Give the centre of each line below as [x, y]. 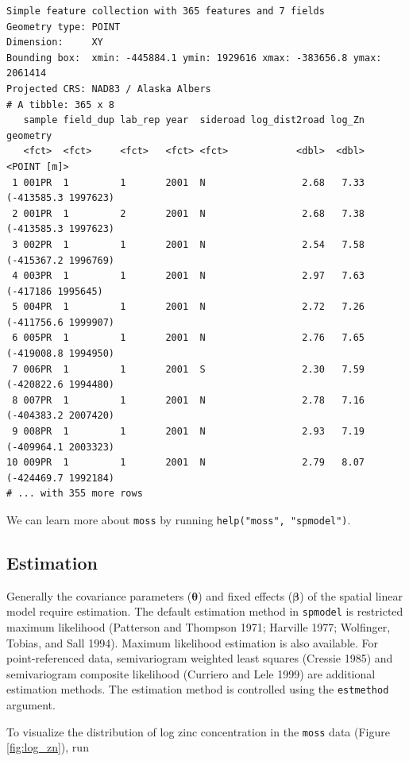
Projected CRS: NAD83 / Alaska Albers [109, 89]
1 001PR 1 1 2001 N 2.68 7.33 [189, 182]
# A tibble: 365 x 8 [61, 104]
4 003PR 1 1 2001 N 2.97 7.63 [189, 276]
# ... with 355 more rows [75, 494]
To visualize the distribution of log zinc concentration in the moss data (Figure [198, 731]
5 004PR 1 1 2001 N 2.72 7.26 [189, 307]
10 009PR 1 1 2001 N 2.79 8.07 [186, 463]
